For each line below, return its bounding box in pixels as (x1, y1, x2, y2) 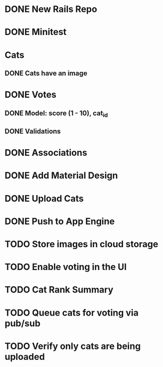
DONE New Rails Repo (4, 3, 98, 15)
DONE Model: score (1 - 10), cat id (4, 109, 108, 118)
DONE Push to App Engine (4, 216, 115, 227)
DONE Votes (4, 89, 57, 100)
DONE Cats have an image (4, 69, 88, 77)
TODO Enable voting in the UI (4, 261, 127, 273)
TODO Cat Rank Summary (4, 284, 114, 296)
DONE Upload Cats (4, 193, 84, 204)
